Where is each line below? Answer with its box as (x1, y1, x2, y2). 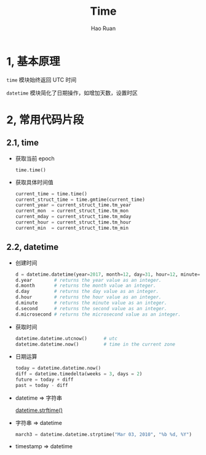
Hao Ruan (90, 25, 116, 32)
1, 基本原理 (6, 54, 60, 68)
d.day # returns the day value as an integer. (15, 289, 159, 295)
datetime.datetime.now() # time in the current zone (15, 341, 176, 348)
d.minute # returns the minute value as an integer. (15, 300, 167, 306)
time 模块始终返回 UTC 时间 (6, 76, 77, 84)
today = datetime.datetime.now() (15, 365, 101, 371)
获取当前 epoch (15, 155, 55, 162)
